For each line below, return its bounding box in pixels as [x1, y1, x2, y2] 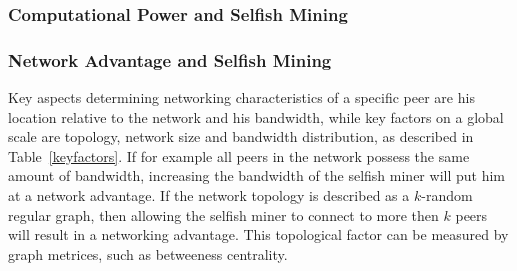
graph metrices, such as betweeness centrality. [8, 243, 288, 264]
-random [421, 185, 473, 206]
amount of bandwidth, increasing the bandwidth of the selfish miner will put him [8, 165, 505, 186]
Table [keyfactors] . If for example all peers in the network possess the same [8, 145, 470, 166]
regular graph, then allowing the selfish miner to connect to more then [8, 204, 439, 225]
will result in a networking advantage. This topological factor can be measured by [8, 224, 509, 245]
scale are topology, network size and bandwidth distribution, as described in [8, 126, 474, 147]
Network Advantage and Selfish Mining [8, 47, 332, 72]
